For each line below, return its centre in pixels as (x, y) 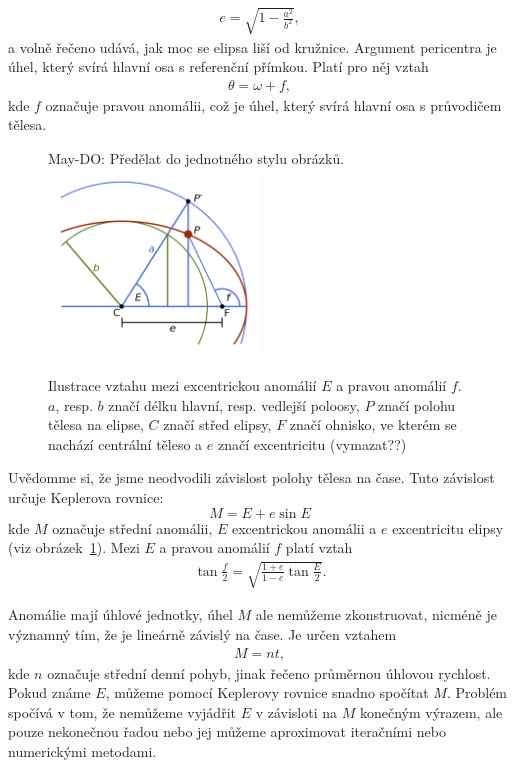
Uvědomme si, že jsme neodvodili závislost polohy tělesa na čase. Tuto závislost (251, 477)
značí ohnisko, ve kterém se (373, 424)
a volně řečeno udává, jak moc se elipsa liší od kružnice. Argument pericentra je (252, 46)
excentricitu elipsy (448, 527)
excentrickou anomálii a (304, 527)
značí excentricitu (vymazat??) (312, 443)
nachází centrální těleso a (125, 443)
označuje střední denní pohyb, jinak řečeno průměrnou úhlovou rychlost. (269, 672)
